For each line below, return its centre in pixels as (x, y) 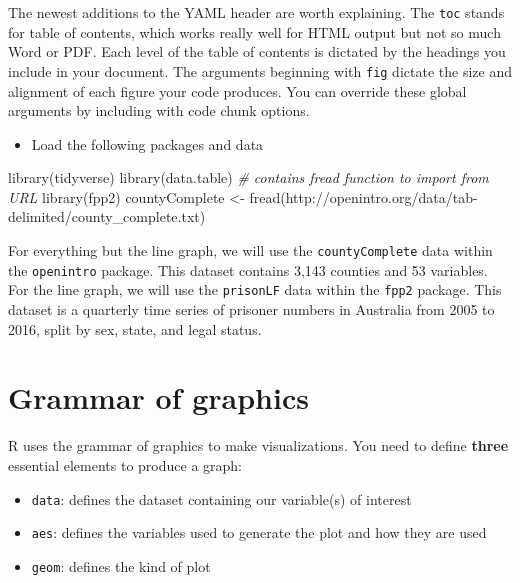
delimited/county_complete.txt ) (107, 216)
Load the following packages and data (147, 143)
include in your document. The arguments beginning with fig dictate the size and (260, 70)
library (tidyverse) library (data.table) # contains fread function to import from (248, 177)
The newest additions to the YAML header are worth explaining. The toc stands (256, 12)
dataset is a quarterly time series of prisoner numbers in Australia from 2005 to (251, 309)
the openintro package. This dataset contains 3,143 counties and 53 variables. (248, 269)
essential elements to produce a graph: (125, 464)
